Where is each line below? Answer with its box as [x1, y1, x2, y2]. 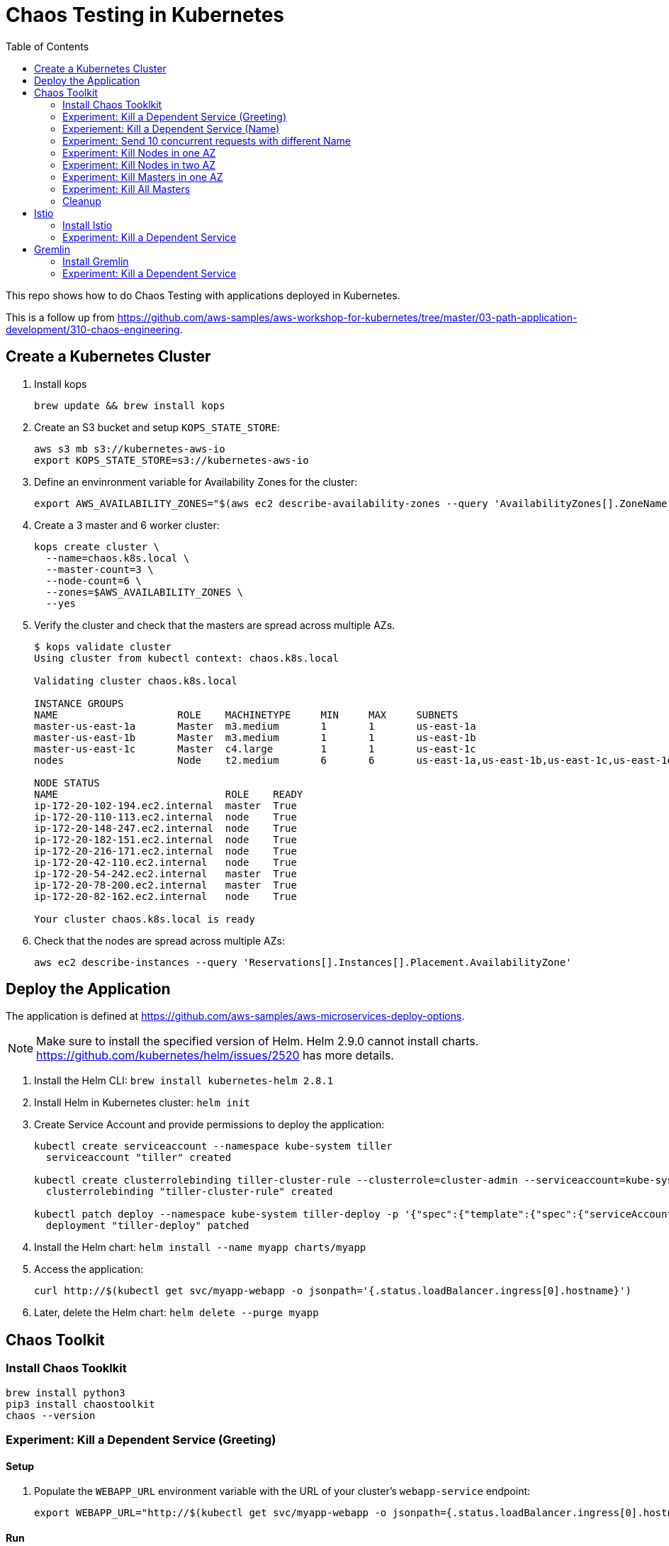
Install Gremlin [62, 255, 129, 267]
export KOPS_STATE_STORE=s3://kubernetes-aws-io [34, 454, 309, 466]
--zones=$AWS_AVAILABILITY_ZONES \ [45, 586, 244, 598]
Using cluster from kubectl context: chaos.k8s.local [34, 652, 339, 664]
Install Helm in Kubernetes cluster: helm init [34, 1096, 250, 1109]
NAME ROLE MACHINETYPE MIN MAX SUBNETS [34, 708, 459, 721]
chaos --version [6, 1409, 96, 1421]
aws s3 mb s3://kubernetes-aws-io [34, 443, 225, 455]
